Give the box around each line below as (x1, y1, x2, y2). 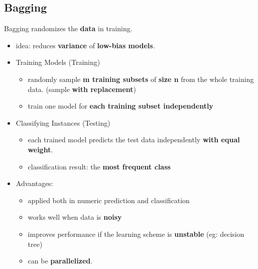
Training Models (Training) (16, 57, 100, 67)
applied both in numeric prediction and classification (28, 195, 190, 205)
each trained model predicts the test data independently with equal (28, 134, 240, 145)
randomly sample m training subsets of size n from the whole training (28, 73, 254, 84)
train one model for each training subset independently (28, 101, 213, 111)
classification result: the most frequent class (28, 161, 171, 171)
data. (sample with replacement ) (28, 83, 137, 94)
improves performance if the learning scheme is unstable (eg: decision (28, 228, 244, 239)
